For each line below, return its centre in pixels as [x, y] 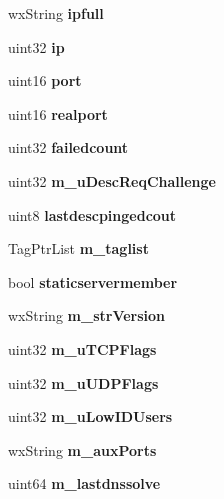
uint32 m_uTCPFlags [82, 348]
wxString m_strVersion [87, 315]
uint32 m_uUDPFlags [83, 382]
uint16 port [45, 80]
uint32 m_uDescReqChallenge [112, 180]
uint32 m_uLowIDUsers [90, 416]
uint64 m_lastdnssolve [84, 483]
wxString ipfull [56, 13]
